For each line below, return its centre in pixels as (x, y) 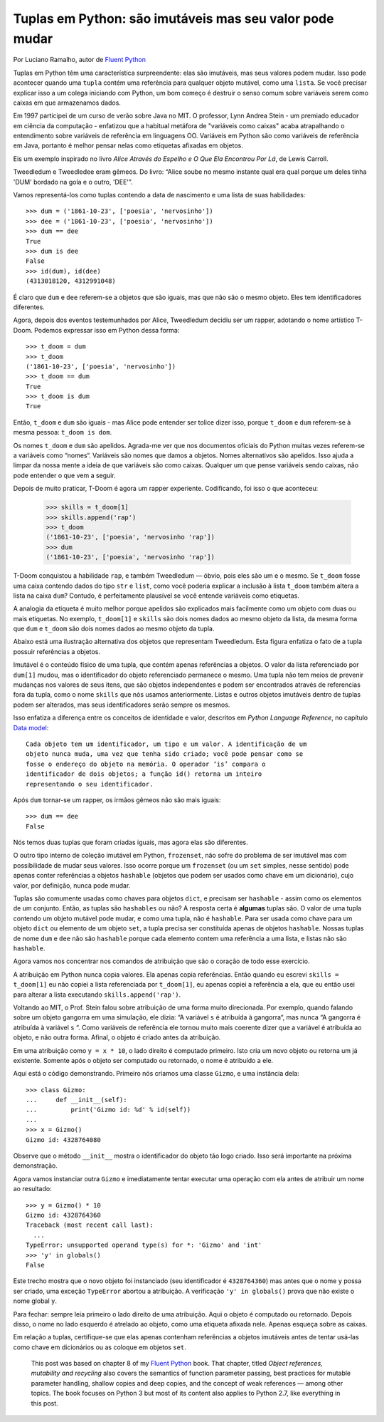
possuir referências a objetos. (57, 651)
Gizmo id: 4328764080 (63, 1140)
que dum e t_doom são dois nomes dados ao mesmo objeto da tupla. (114, 629)
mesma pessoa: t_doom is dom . (63, 432)
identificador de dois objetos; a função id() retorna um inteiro (144, 774)
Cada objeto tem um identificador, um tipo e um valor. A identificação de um (166, 744)
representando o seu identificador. (90, 784)
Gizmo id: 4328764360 (63, 1215)
